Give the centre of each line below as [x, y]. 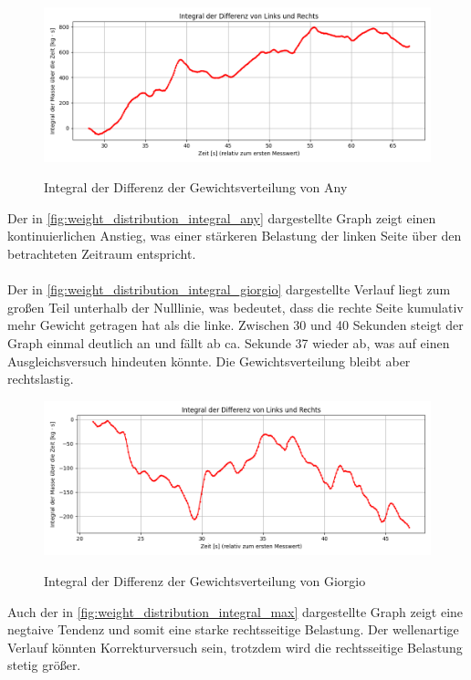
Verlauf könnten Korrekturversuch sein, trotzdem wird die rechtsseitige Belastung [235, 647]
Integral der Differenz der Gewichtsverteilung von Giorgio [205, 580]
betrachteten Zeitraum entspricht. [102, 253]
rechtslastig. [41, 379]
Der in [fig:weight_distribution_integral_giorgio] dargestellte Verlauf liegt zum [229, 289]
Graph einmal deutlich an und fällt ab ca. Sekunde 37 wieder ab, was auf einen [229, 342]
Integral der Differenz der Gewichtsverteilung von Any [196, 187]
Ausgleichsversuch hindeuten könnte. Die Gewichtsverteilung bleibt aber [209, 361]
